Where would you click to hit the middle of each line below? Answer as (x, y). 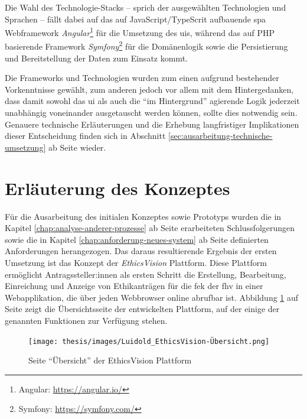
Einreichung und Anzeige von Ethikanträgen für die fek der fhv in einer (134, 286)
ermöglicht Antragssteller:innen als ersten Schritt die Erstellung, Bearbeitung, (146, 274)
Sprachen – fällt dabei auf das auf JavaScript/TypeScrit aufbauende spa (135, 19)
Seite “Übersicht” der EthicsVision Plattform (110, 360)
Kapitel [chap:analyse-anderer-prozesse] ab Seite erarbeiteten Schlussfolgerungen (150, 228)
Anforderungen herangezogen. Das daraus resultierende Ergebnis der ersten (141, 251)
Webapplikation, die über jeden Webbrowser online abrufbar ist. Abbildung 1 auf (152, 297)
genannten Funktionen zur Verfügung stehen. (86, 320)
